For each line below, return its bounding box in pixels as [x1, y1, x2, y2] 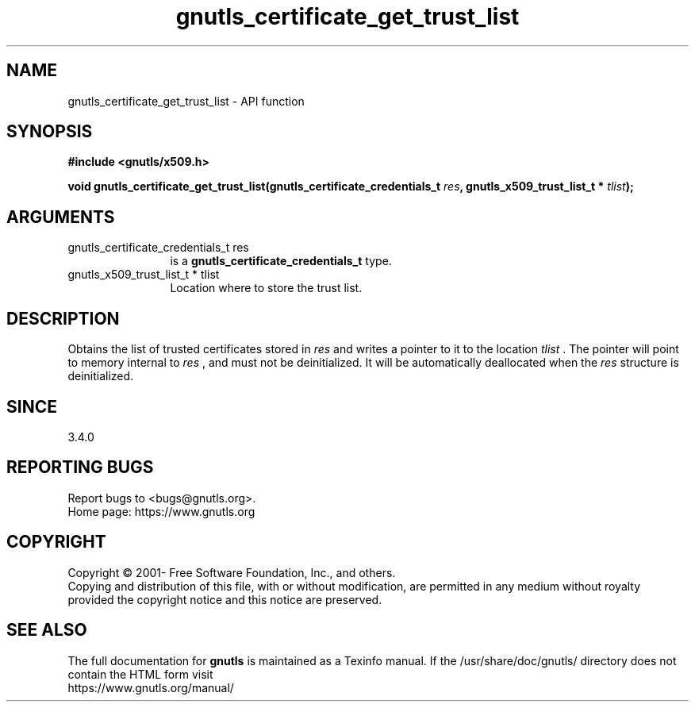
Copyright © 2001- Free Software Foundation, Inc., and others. [67, 565, 396, 579]
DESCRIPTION [6, 308, 120, 329]
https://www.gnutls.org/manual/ [67, 680, 234, 695]
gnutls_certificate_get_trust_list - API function [67, 94, 305, 108]
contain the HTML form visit [67, 667, 213, 681]
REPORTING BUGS [6, 457, 154, 478]
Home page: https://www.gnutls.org [67, 504, 255, 518]
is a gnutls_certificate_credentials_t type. [170, 254, 392, 268]
